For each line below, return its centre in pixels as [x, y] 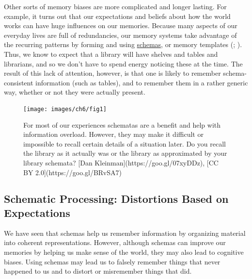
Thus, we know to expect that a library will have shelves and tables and [111, 54]
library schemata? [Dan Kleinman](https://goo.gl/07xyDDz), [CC [121, 162]
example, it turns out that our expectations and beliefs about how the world [117, 16]
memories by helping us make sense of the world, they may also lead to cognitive [124, 252]
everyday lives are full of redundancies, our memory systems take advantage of [120, 35]
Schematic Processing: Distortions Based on [116, 198]
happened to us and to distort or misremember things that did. [98, 271]
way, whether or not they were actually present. [75, 92]
